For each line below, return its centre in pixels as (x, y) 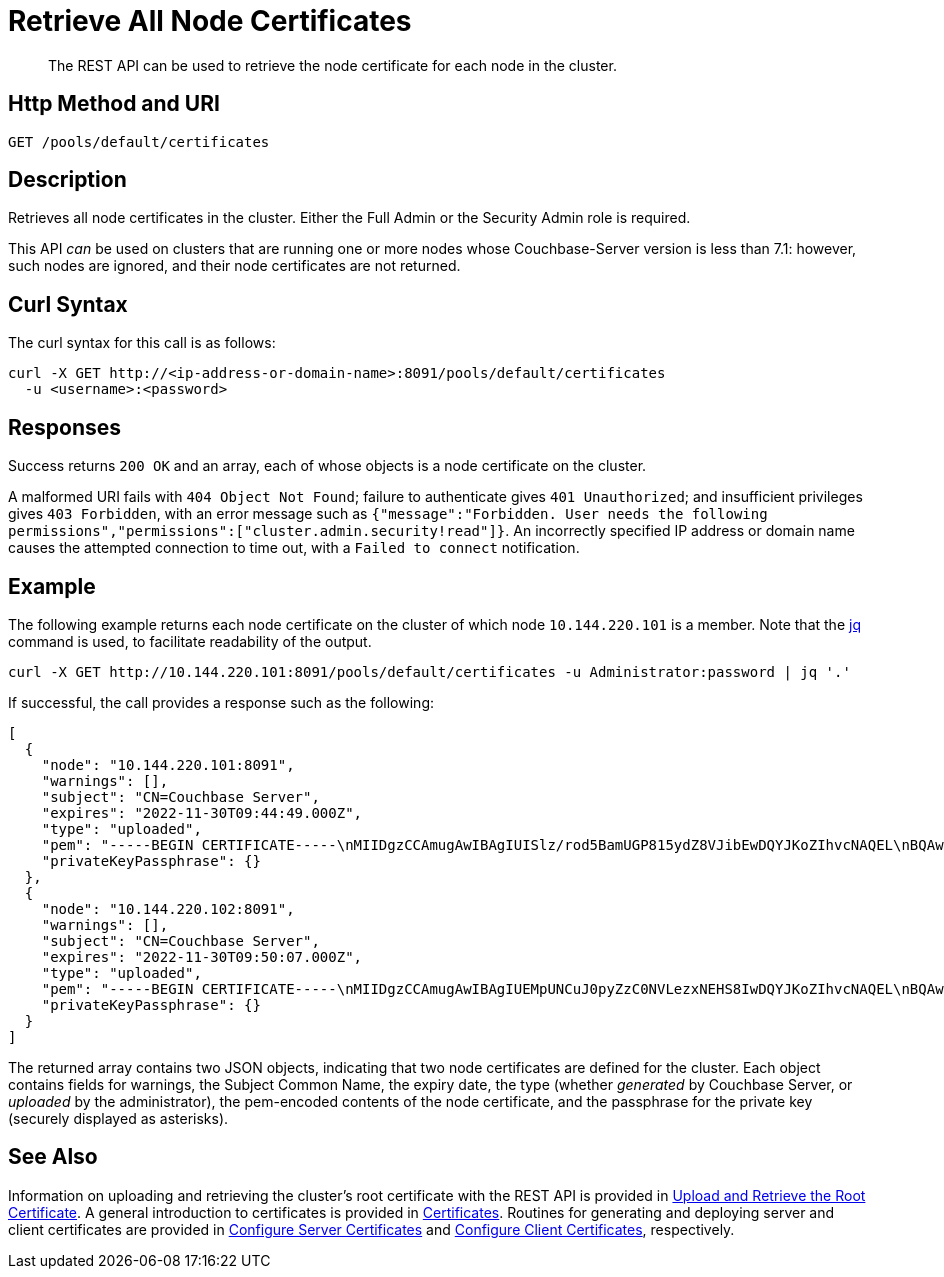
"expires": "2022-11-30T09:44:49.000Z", (202, 812)
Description (67, 180)
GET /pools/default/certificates (139, 141)
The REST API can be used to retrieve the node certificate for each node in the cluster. (332, 65)
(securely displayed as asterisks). (118, 1118)
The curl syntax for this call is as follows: (142, 343)
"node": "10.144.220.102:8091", (168, 908)
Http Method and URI (114, 104)
